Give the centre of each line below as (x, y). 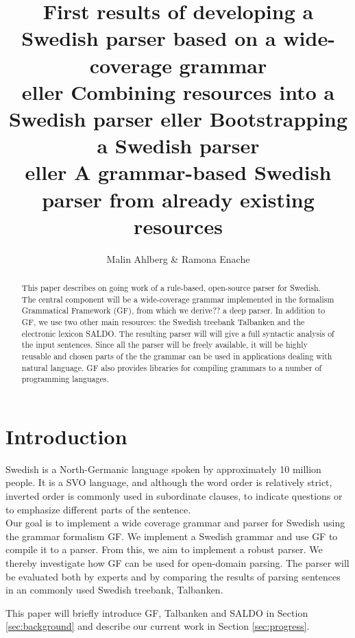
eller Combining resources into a (178, 91)
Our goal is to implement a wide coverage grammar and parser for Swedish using (175, 523)
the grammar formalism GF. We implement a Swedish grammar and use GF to (172, 536)
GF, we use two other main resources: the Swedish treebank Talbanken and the (163, 321)
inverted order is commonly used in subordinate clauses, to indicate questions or (174, 496)
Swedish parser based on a (149, 38)
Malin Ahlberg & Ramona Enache (178, 258)
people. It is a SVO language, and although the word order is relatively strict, (169, 482)
